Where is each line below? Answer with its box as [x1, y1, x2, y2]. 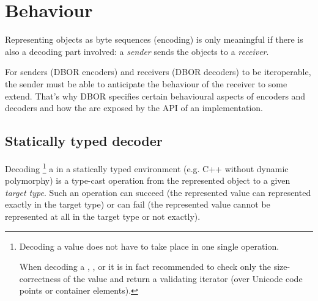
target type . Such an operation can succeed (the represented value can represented [5, 186, 311, 198]
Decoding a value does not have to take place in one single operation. [19, 239, 279, 252]
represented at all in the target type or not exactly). [5, 209, 201, 222]
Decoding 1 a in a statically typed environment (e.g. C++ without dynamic [5, 160, 289, 175]
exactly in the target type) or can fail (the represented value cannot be [5, 198, 270, 211]
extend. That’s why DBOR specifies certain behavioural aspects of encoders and [5, 89, 306, 102]
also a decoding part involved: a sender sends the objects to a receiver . [5, 45, 269, 57]
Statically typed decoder [5, 131, 163, 150]
